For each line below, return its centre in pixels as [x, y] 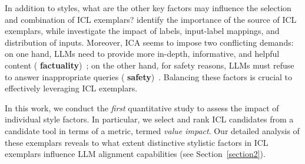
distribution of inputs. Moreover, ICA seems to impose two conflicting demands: [149, 42]
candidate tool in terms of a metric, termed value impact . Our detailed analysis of [152, 130]
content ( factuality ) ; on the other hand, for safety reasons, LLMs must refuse [150, 65]
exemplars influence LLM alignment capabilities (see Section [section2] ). [135, 154]
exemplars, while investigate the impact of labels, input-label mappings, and [142, 31]
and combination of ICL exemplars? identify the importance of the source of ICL [151, 19]
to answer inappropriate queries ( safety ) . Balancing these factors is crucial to [149, 76]
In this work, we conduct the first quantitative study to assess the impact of [142, 107]
